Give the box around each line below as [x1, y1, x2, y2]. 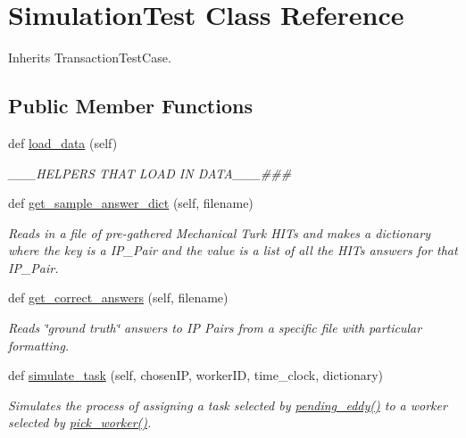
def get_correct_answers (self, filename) [8, 288, 229, 307]
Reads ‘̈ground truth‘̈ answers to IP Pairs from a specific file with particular [8, 318, 422, 337]
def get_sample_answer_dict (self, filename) [8, 194, 254, 212]
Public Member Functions [8, 92, 253, 120]
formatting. [8, 335, 70, 354]
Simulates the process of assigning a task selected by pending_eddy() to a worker [8, 395, 447, 414]
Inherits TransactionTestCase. [8, 48, 171, 67]
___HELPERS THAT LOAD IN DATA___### [8, 163, 292, 182]
